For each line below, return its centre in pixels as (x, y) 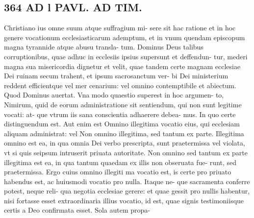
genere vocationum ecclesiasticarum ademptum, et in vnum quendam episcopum (125, 37)
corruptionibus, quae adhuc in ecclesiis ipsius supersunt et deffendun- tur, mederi (126, 56)
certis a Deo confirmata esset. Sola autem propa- (77, 210)
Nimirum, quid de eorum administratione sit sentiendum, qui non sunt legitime (123, 104)
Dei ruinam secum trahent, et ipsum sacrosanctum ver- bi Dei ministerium (116, 76)
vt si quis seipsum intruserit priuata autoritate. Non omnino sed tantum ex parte (126, 152)
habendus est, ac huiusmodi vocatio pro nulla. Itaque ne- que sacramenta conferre (127, 181)
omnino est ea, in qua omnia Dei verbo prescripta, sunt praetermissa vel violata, (125, 143)
